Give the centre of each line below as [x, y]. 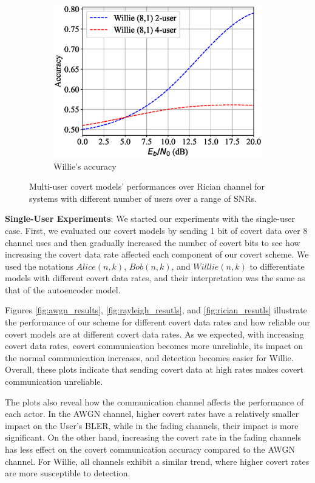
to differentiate [277, 266]
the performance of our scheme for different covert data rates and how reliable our [158, 322]
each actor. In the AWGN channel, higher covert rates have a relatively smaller [152, 414]
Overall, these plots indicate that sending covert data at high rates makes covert [154, 369]
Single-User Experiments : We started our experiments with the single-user [150, 218]
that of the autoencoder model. [63, 289]
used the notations [39, 266]
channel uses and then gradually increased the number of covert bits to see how [153, 242]
